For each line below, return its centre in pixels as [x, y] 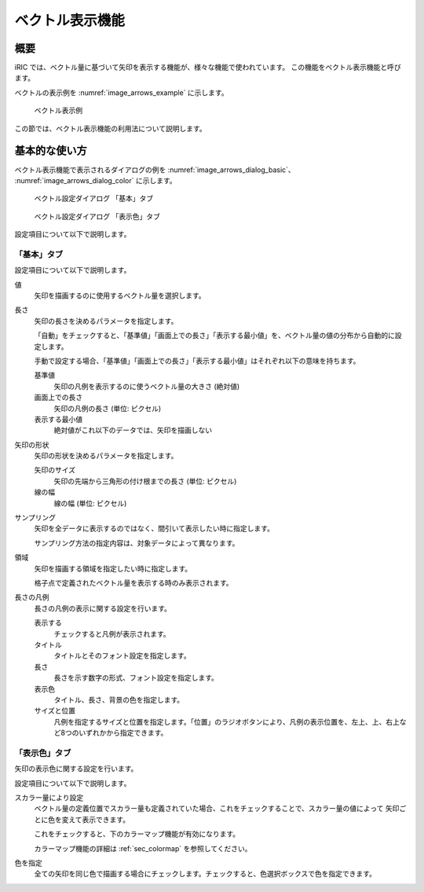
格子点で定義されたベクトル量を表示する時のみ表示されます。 [133, 583]
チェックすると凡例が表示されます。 [112, 633]
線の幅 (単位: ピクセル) [90, 503]
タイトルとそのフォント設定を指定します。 [122, 655]
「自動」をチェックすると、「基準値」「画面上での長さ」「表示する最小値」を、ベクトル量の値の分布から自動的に [215, 336]
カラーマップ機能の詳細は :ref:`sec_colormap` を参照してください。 [143, 848]
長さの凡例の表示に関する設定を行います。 [103, 608]
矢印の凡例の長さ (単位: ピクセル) [108, 408]
